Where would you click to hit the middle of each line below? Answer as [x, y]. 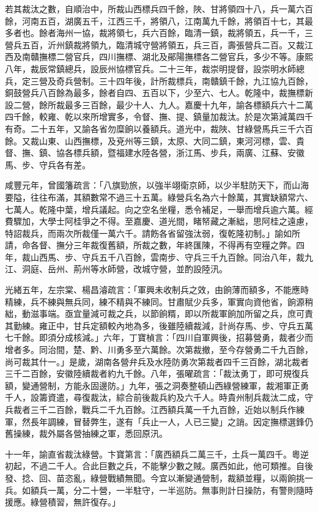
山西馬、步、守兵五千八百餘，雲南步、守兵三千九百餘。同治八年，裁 [167, 257]
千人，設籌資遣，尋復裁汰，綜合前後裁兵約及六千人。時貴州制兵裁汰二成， [155, 397]
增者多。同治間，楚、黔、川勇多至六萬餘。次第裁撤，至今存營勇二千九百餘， [159, 350]
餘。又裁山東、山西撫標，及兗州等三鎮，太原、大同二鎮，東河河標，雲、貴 [155, 140]
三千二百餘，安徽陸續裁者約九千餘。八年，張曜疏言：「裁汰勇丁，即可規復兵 [157, 373]
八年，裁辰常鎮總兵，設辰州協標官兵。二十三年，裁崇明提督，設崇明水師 [150, 68]
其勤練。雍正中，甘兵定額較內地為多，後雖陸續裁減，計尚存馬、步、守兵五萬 [159, 325]
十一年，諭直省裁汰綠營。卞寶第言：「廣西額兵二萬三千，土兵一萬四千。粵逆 [157, 454]
